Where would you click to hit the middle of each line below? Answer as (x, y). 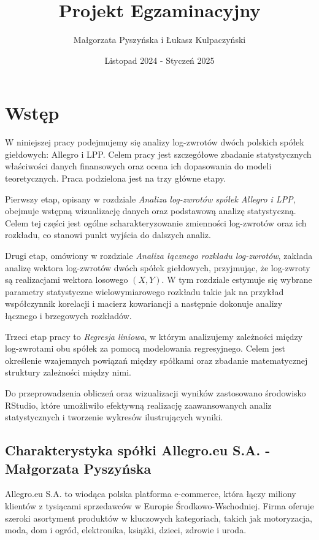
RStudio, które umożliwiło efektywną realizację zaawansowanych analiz (138, 405)
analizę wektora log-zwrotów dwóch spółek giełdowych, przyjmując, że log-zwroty (158, 267)
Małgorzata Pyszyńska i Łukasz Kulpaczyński (159, 40)
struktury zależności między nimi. (68, 372)
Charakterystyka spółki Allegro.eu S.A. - (138, 450)
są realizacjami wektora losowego (67, 280)
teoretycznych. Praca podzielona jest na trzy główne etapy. (116, 178)
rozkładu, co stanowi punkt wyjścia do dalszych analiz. (108, 235)
